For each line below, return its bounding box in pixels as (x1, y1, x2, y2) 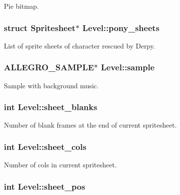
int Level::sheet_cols (4, 140, 87, 152)
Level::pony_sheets (82, 21, 160, 33)
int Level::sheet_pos (4, 180, 85, 192)
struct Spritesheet (4, 21, 76, 33)
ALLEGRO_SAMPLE (4, 61, 94, 73)
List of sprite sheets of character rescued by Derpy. (4, 40, 155, 50)
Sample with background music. (4, 80, 99, 90)
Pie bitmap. (4, 1, 39, 11)
